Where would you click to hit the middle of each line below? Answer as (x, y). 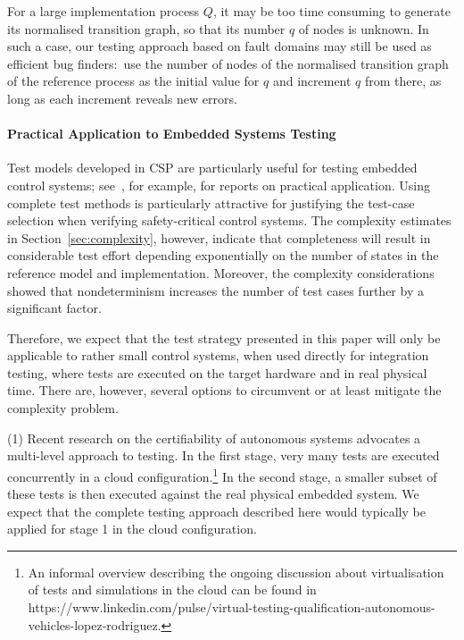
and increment (312, 81)
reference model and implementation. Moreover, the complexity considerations (221, 272)
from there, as (403, 81)
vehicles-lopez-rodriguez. (95, 624)
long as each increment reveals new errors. (122, 98)
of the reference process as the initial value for (133, 81)
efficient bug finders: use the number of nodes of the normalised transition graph (228, 63)
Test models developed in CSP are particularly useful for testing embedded (212, 168)
